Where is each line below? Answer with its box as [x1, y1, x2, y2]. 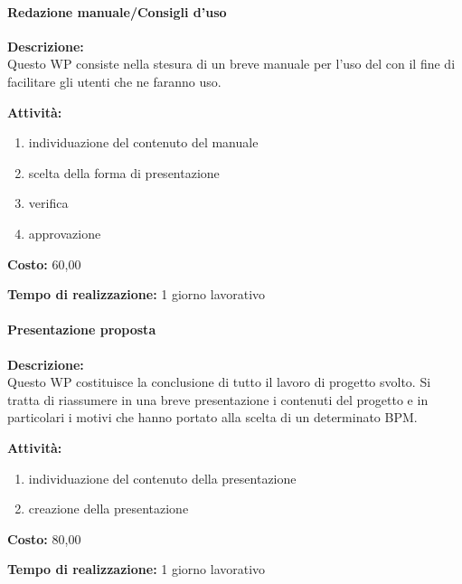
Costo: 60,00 [7, 254, 81, 273]
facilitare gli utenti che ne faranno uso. [7, 71, 222, 90]
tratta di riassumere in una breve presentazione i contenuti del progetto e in [7, 390, 429, 409]
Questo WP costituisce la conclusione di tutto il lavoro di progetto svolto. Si [7, 372, 431, 391]
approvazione [28, 223, 101, 242]
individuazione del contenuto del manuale [28, 133, 259, 152]
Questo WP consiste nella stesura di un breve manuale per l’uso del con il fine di [7, 54, 456, 73]
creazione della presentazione [28, 499, 189, 518]
